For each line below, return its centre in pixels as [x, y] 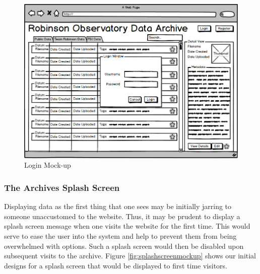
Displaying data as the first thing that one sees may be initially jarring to [118, 206]
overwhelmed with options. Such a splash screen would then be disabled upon [124, 246]
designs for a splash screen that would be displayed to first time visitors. [116, 265]
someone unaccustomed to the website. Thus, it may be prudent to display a [122, 216]
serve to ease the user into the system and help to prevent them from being [120, 235]
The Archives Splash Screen [62, 187]
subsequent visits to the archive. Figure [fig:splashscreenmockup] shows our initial [130, 256]
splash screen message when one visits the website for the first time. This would [127, 226]
